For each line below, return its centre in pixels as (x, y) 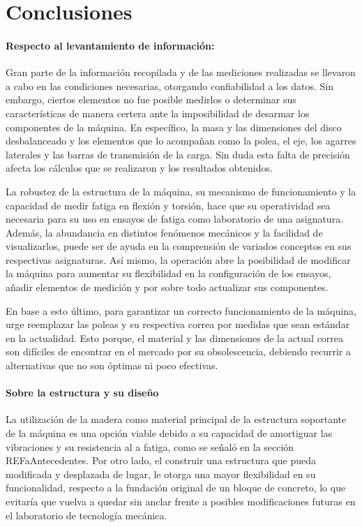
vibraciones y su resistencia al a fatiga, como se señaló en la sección (150, 446)
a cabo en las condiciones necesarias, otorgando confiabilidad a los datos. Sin (169, 86)
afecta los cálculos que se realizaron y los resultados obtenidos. (139, 168)
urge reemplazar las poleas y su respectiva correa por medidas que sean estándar (178, 324)
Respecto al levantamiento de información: (110, 45)
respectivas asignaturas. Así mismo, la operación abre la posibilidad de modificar (178, 259)
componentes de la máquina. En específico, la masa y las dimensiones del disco (174, 127)
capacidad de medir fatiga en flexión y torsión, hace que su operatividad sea (168, 205)
